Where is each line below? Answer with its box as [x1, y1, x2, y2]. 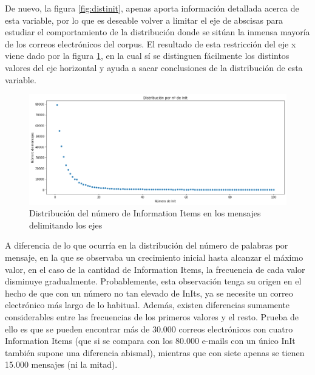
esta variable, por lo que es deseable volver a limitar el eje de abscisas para [5, 13, 283, 26]
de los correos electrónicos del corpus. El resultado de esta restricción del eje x [5, 37, 296, 50]
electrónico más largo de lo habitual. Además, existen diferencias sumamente [5, 298, 290, 311]
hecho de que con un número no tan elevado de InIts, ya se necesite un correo [5, 286, 293, 299]
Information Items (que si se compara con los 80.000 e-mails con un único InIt [5, 334, 296, 347]
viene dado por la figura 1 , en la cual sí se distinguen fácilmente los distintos [5, 49, 290, 62]
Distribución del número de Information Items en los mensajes [29, 207, 261, 219]
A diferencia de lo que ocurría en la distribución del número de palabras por [5, 239, 288, 252]
